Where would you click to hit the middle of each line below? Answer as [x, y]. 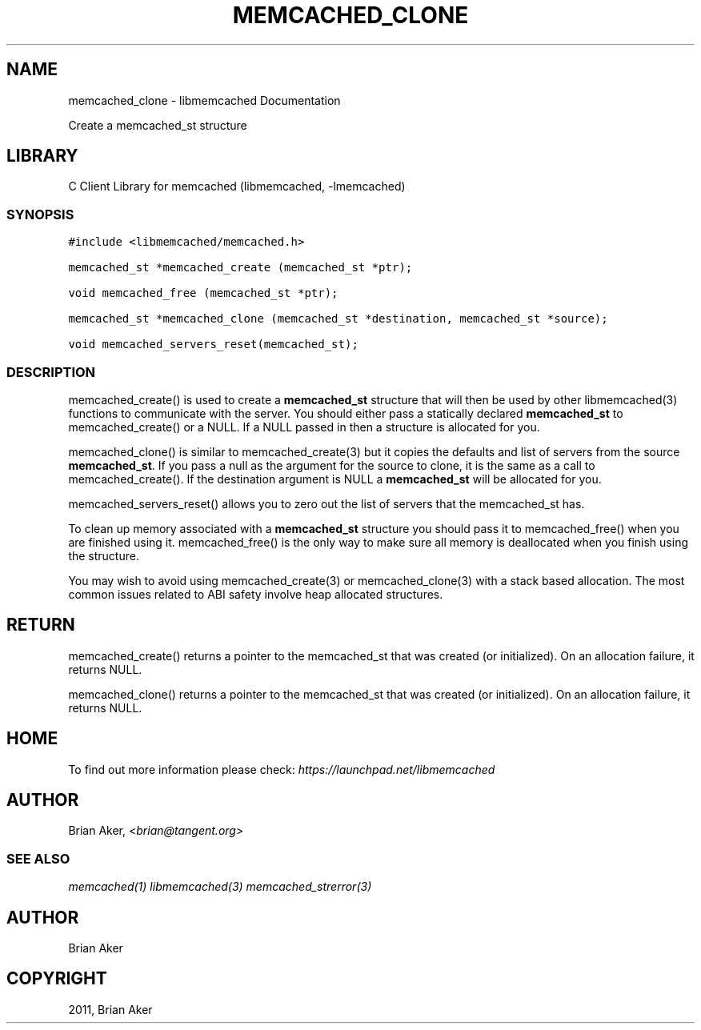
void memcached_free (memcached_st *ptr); [203, 293]
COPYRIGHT [57, 979]
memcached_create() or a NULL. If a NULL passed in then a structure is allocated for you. [304, 427]
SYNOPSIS [40, 214]
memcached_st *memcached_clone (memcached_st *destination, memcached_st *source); [338, 319]
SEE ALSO [38, 858]
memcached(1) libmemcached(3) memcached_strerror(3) [220, 887]
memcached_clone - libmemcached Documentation [204, 100]
